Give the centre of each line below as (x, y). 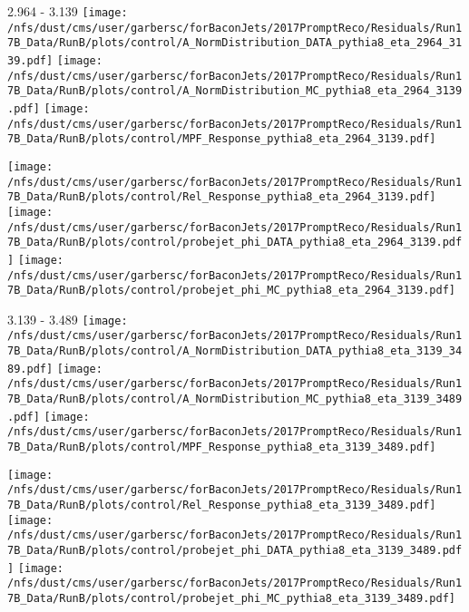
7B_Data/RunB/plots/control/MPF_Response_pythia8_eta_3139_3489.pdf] (222, 447)
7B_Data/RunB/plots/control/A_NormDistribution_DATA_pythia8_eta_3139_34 (235, 351)
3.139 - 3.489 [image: (68, 319)
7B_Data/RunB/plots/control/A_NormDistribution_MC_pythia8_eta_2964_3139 (235, 91)
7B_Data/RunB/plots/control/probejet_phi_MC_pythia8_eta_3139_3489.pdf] (231, 598)
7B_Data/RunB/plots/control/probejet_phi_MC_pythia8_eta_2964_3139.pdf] (231, 291)
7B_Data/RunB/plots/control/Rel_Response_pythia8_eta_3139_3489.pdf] (222, 505)
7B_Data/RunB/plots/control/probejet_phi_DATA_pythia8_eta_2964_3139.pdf (235, 243)
